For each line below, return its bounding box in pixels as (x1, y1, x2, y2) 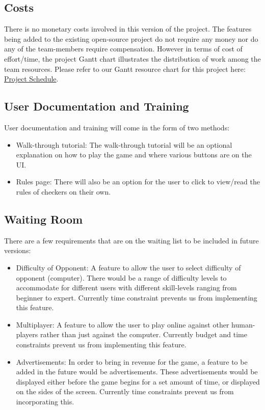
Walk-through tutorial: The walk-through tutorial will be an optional (16, 139, 232, 150)
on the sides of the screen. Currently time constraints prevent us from (16, 386, 234, 397)
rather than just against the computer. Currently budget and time (40, 329, 247, 340)
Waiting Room (4, 211, 83, 227)
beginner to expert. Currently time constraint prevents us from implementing (16, 292, 257, 303)
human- (231, 319, 255, 330)
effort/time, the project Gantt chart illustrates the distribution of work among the (4, 53, 261, 64)
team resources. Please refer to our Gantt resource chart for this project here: (4, 63, 246, 74)
